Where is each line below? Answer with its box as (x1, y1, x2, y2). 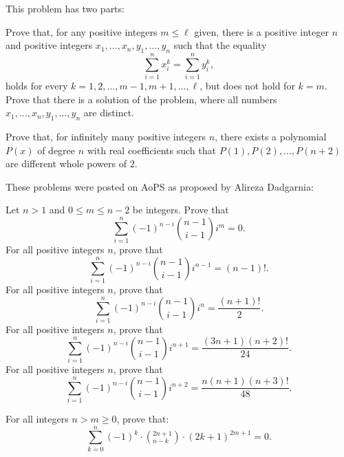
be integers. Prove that (132, 202, 229, 217)
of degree (37, 142, 76, 157)
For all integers (6, 412, 69, 426)
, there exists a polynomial (215, 129, 327, 144)
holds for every (6, 78, 68, 93)
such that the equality (173, 38, 267, 52)
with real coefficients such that (87, 142, 216, 157)
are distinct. (83, 105, 135, 120)
